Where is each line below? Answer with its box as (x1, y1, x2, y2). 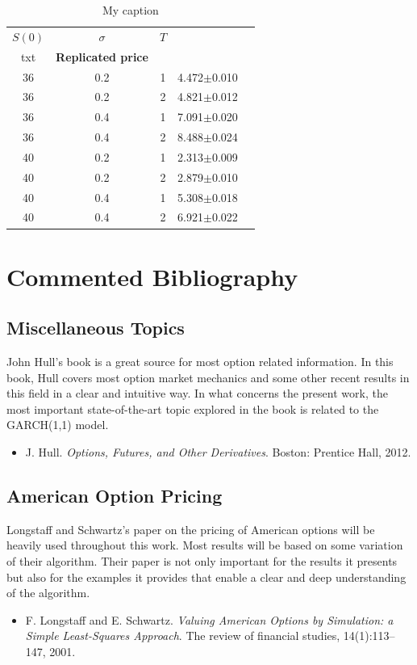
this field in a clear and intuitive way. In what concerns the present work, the (6, 385, 388, 402)
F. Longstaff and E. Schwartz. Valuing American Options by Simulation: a (25, 611, 394, 628)
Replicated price (56, 48, 148, 65)
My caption (102, 2, 159, 18)
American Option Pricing (6, 483, 223, 508)
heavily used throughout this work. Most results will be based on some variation (6, 537, 403, 553)
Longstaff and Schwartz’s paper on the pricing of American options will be (6, 520, 375, 537)
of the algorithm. (6, 584, 90, 601)
